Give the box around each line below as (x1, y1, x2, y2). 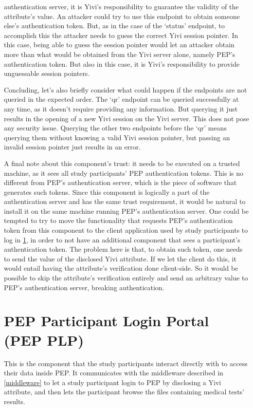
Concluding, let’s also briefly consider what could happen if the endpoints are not (4, 84, 247, 94)
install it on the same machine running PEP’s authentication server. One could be (4, 205, 249, 216)
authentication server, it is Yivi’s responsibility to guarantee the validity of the (4, 1, 239, 11)
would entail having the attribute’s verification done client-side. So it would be (4, 263, 238, 273)
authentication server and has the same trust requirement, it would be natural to (4, 196, 246, 206)
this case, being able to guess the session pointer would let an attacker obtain (4, 39, 235, 50)
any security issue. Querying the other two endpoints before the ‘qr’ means (4, 123, 227, 133)
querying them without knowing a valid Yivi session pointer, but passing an (4, 132, 230, 142)
